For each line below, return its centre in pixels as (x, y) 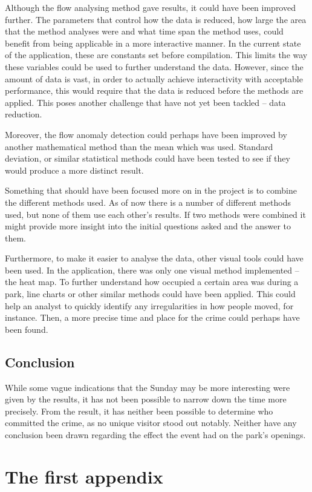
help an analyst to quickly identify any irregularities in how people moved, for (149, 305)
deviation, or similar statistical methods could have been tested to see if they (148, 158)
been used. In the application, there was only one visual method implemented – (152, 270)
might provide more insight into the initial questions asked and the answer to (148, 226)
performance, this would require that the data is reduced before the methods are (154, 90)
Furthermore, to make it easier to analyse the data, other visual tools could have (154, 258)
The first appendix (84, 476)
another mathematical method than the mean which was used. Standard (139, 146)
